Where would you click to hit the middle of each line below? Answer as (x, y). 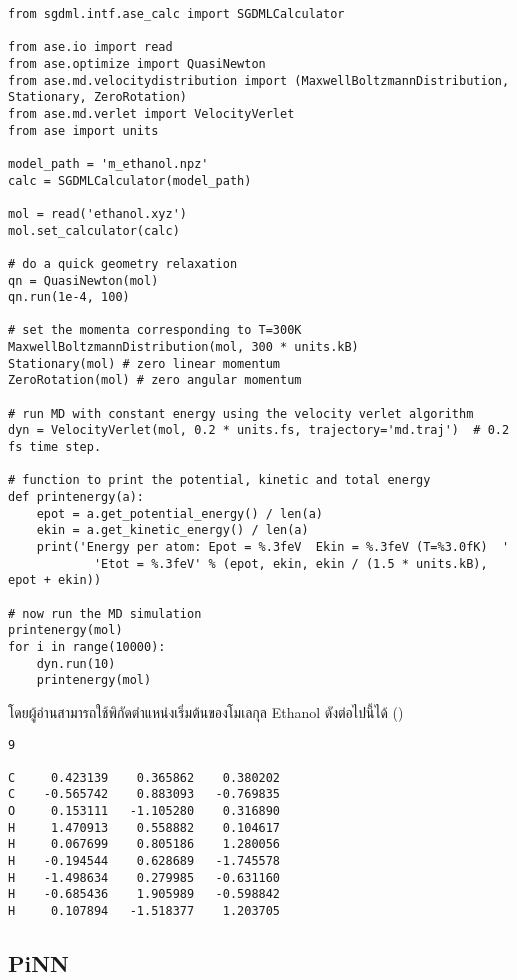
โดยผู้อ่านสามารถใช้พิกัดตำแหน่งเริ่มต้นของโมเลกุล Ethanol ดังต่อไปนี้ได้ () (206, 711)
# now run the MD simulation (105, 613)
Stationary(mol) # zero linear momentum (144, 363)
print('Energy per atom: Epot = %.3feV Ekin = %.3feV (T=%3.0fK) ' (273, 547)
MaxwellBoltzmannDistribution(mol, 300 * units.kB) (183, 347)
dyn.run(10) (76, 663)
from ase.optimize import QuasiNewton (137, 63)
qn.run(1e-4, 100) (69, 297)
